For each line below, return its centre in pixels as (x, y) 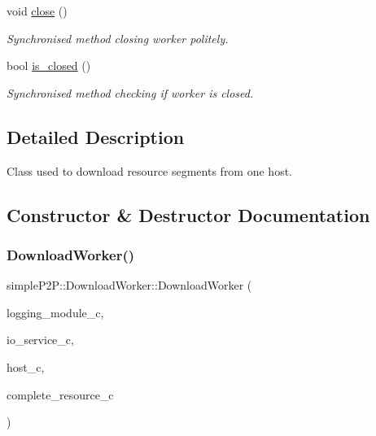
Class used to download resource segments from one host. (149, 170)
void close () (37, 11)
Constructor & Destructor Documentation (188, 214)
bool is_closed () (49, 65)
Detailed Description (96, 136)
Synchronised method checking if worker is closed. (130, 92)
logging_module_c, (55, 312)
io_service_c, (40, 340)
